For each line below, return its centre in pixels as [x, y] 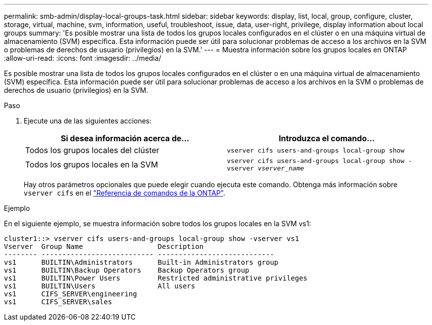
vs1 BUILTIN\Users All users [100, 286]
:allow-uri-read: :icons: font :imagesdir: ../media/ [83, 58]
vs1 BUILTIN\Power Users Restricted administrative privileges [156, 278]
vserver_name [281, 168]
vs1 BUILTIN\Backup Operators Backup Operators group [127, 270]
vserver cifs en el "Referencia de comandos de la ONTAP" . [125, 193]
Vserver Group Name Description [104, 246]
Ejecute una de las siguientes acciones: [88, 121]
